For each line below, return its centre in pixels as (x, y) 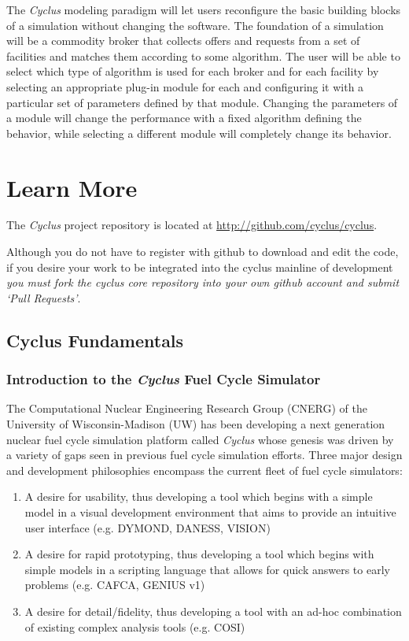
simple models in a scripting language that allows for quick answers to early (207, 569)
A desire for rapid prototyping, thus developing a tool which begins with (199, 554)
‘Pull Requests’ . (44, 297)
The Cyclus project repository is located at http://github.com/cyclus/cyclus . (192, 225)
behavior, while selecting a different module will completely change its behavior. (199, 133)
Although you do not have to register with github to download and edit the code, (203, 252)
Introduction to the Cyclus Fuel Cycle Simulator (164, 379)
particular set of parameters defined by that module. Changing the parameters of (202, 102)
